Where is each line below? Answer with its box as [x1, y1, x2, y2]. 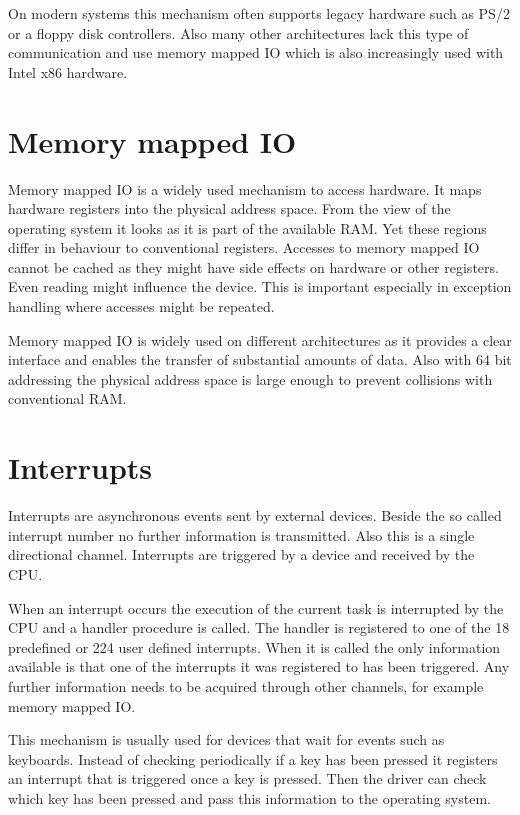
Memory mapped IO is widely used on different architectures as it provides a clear [8, 329, 512, 350]
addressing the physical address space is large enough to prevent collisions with [8, 368, 493, 389]
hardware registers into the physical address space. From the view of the [8, 198, 451, 219]
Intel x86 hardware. [8, 61, 128, 82]
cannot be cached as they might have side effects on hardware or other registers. [8, 256, 499, 277]
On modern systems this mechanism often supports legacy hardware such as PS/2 [8, 3, 510, 23]
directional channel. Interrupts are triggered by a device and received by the [8, 544, 475, 565]
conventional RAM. [8, 388, 127, 409]
